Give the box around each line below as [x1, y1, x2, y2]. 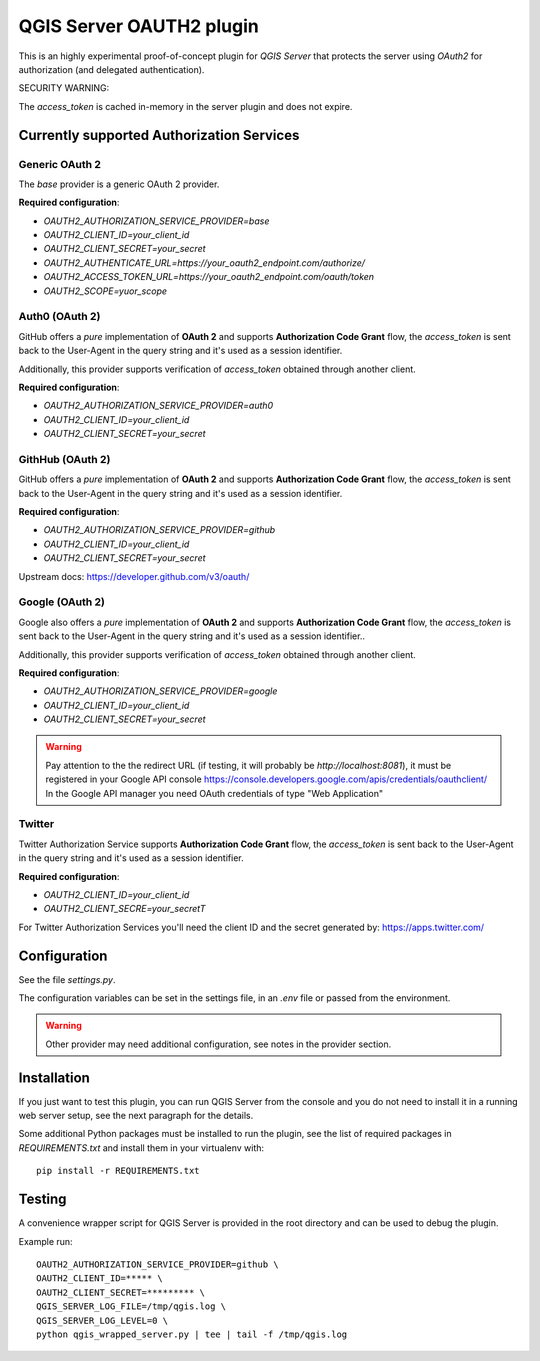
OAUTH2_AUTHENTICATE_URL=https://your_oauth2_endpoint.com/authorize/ [43, 256, 365, 269]
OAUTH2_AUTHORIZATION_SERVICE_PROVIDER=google [43, 685, 278, 697]
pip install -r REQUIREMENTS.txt [36, 1165, 200, 1177]
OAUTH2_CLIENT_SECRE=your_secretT [43, 903, 206, 915]
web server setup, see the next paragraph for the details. [18, 1110, 254, 1122]
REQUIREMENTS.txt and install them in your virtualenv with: [18, 1141, 265, 1154]
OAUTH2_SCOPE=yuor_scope [43, 285, 168, 297]
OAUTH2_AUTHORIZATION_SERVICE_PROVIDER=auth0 [43, 400, 274, 412]
